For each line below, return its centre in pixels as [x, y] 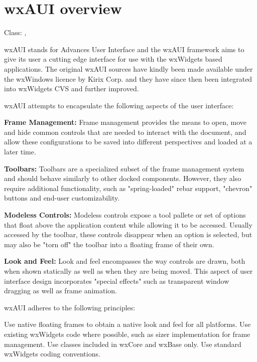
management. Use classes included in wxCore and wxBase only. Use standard [123, 344]
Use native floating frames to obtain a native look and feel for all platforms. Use [127, 324]
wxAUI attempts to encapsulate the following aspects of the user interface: [119, 105]
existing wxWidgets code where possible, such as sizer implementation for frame [127, 334]
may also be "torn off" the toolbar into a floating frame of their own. [109, 244]
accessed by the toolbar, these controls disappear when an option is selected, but [128, 234]
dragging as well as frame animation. [61, 291]
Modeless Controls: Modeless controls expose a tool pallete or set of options [125, 215]
